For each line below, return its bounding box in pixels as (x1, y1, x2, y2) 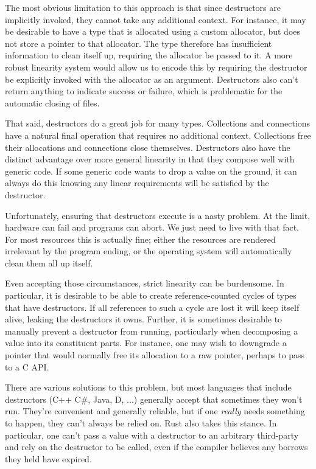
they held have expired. (5, 452, 92, 465)
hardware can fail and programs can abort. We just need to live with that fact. (5, 221, 299, 234)
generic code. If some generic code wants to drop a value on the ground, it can (5, 164, 297, 177)
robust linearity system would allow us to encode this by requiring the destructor (5, 60, 307, 73)
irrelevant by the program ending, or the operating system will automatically (5, 245, 292, 257)
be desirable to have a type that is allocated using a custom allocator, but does (5, 25, 301, 38)
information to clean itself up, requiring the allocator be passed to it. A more (5, 49, 293, 61)
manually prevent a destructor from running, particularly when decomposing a (5, 324, 298, 337)
